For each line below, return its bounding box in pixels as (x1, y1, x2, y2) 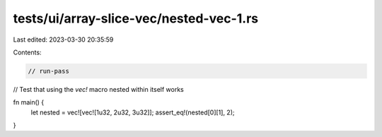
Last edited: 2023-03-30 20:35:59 (13, 35, 114, 44)
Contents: (13, 48, 42, 56)
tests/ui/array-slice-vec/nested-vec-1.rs (13, 11, 258, 26)
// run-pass (28, 67, 70, 75)
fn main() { (13, 98, 45, 107)
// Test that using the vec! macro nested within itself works (13, 85, 184, 93)
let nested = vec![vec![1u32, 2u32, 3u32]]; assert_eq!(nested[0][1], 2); (30, 108, 235, 117)
